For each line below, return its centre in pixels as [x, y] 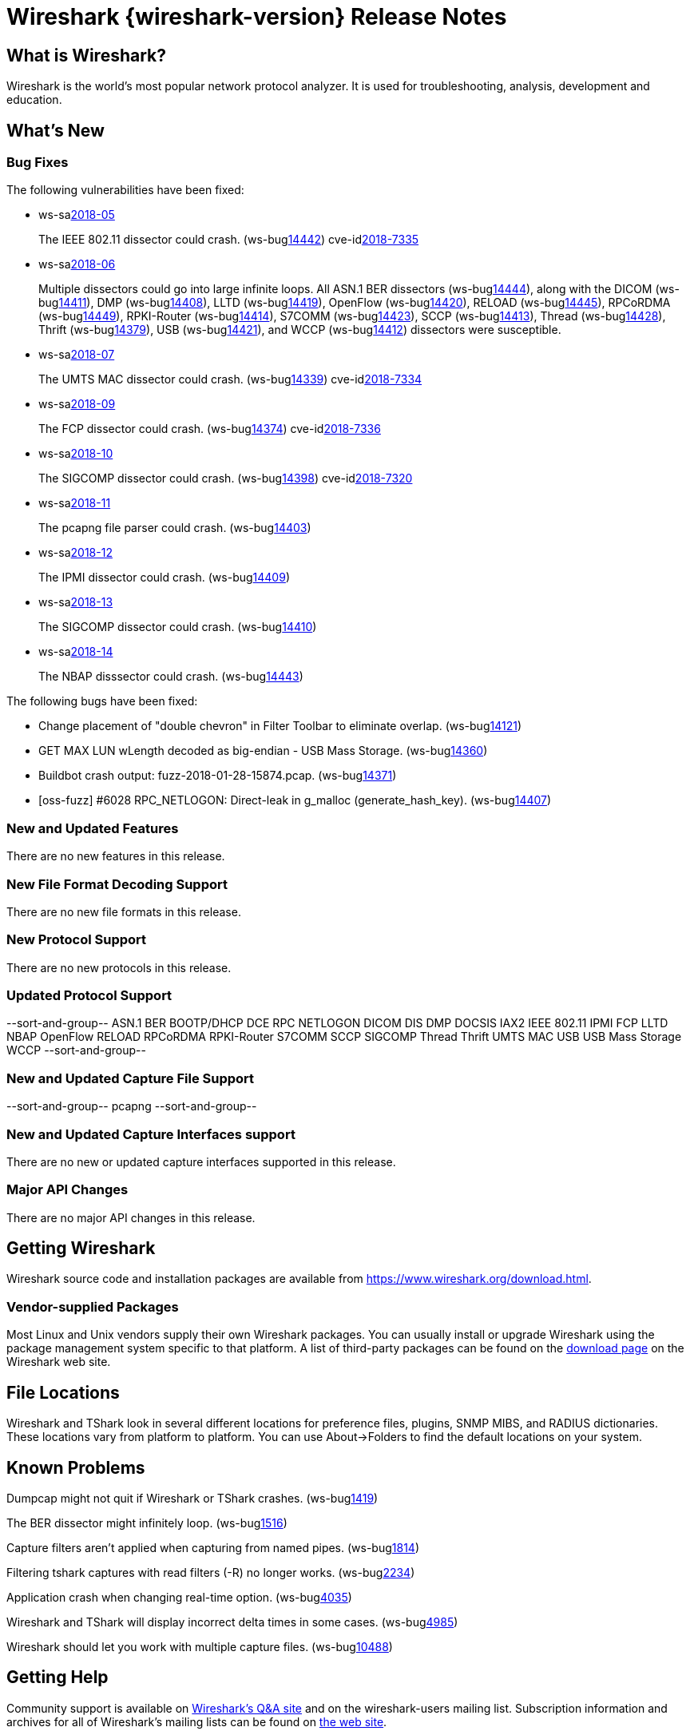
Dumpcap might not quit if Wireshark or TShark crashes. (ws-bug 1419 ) [192, 1498]
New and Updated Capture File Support [131, 1078]
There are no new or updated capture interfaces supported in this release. [201, 1161]
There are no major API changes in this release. [131, 1217]
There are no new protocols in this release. [119, 967]
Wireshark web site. [59, 1362]
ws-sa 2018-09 [77, 404]
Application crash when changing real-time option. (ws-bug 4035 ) [179, 1597]
